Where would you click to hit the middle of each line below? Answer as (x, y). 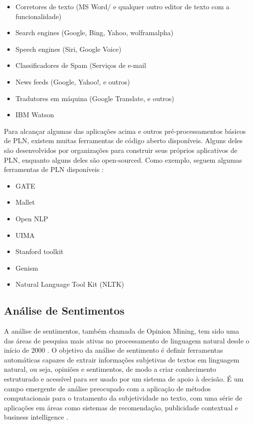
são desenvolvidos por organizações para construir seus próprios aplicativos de (121, 150)
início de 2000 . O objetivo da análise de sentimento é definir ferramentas (114, 350)
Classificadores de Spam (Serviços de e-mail (81, 65)
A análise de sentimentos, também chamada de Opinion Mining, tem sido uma (122, 331)
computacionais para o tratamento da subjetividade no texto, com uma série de (123, 398)
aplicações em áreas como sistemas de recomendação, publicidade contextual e (121, 407)
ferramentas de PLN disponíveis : (54, 169)
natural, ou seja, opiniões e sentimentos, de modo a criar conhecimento (110, 369)
